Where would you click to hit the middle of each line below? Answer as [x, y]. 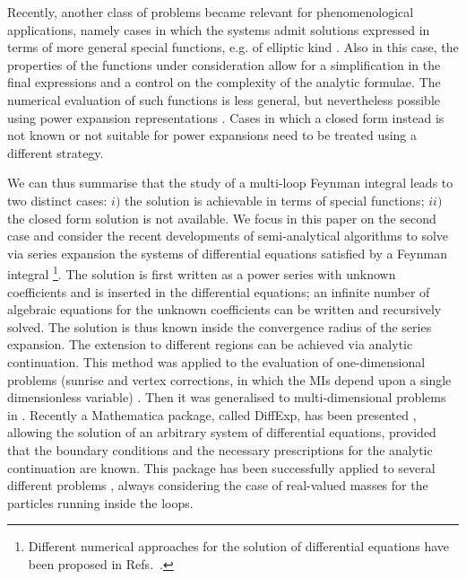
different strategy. [56, 152]
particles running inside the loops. [100, 502]
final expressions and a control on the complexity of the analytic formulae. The [224, 82]
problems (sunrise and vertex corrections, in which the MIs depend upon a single [229, 379]
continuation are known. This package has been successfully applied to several [221, 467]
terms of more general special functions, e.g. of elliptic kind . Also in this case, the [233, 47]
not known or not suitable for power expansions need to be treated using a [212, 135]
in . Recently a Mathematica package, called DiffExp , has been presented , [212, 414]
